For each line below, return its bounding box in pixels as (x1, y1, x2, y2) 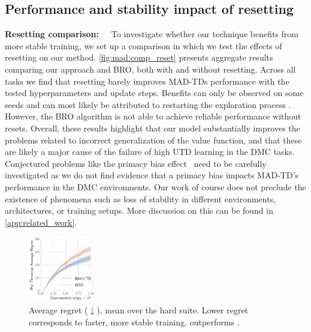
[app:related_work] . (5, 216, 77, 228)
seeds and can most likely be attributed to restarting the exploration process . (5, 98, 291, 110)
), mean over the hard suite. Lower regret (96, 304, 249, 316)
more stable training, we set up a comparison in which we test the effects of (5, 39, 282, 52)
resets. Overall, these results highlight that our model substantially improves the (5, 121, 300, 134)
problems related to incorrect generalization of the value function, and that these (5, 133, 302, 146)
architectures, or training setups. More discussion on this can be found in (5, 204, 273, 217)
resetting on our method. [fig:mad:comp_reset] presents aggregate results (5, 51, 273, 64)
